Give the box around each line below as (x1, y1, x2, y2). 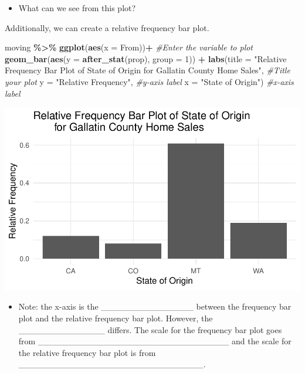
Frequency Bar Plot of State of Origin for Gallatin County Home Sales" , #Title (5, 64, 290, 76)
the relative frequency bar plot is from (18, 346, 156, 358)
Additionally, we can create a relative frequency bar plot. (5, 21, 209, 33)
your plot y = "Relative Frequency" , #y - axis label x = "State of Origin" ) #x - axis (5, 75, 294, 87)
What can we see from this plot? (18, 2, 136, 13)
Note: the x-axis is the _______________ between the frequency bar (18, 300, 292, 313)
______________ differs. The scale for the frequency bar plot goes (18, 323, 282, 335)
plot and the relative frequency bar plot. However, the (18, 312, 213, 324)
